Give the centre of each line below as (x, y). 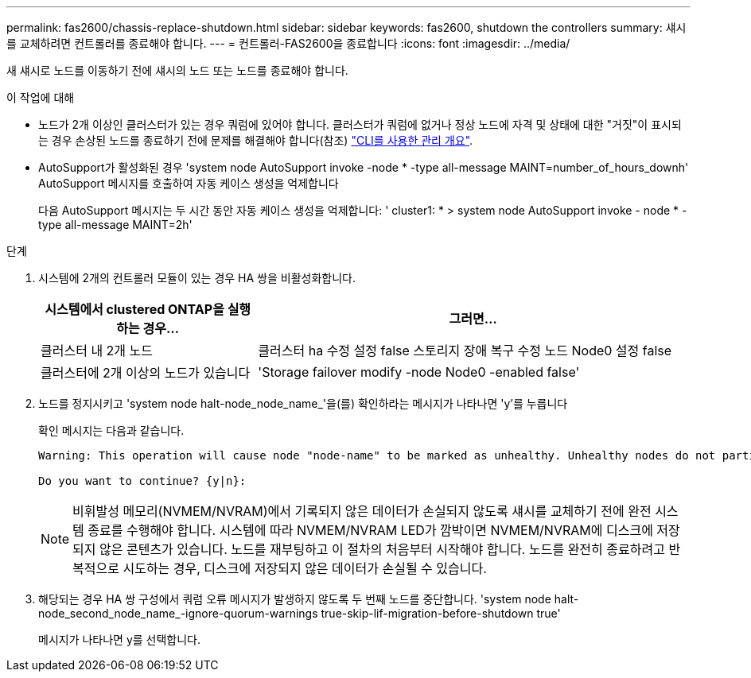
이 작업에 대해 (41, 97)
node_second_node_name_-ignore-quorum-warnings (178, 613)
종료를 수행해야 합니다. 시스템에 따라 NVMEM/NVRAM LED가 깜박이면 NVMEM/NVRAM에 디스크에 (370, 530)
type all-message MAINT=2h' (115, 225)
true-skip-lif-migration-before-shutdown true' (441, 613)
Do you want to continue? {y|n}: (142, 481)
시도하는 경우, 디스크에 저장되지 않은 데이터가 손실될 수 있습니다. (305, 568)
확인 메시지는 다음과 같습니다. (111, 430)
